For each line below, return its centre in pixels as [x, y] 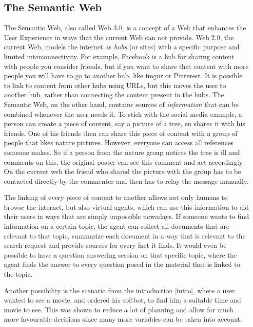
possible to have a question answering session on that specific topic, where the [120, 254]
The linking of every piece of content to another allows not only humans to [116, 197]
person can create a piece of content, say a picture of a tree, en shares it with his [125, 123]
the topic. [18, 274]
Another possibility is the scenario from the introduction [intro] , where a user [119, 290]
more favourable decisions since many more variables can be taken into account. [123, 319]
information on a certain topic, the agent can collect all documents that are [117, 226]
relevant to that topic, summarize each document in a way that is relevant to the [125, 235]
